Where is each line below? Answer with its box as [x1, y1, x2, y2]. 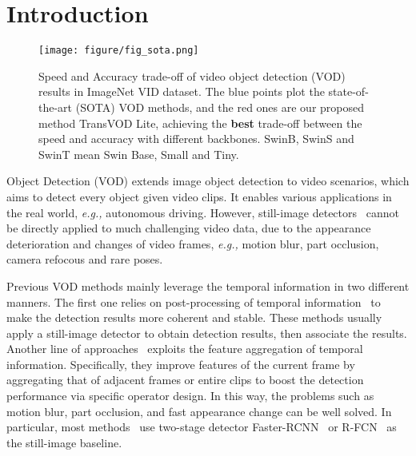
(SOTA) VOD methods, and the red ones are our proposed [75, 98, 365, 115]
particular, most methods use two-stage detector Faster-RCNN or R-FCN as [6, 418, 397, 435]
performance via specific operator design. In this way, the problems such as [6, 387, 374, 404]
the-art [38, 98, 73, 115]
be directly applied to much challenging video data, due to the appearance [6, 220, 371, 236]
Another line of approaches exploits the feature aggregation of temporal [6, 340, 363, 357]
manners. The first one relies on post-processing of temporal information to [6, 293, 381, 310]
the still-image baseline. [6, 434, 122, 450]
